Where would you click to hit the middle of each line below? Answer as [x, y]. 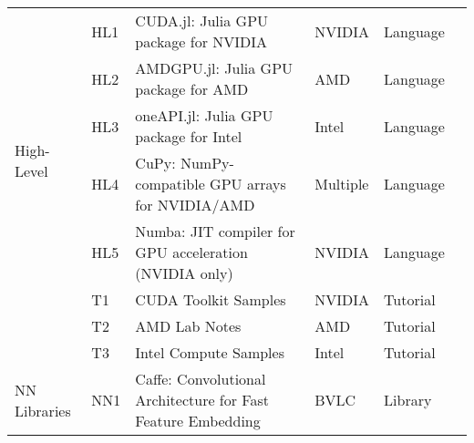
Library [408, 400]
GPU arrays [248, 184]
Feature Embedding [198, 421]
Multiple [342, 184]
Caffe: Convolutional [201, 379]
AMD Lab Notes [188, 326]
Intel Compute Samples [210, 352]
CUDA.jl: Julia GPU [202, 21]
